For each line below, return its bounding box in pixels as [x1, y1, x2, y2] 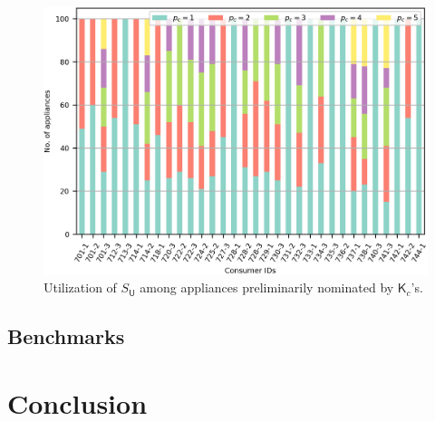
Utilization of [43, 278, 117, 297]
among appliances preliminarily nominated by [140, 278, 394, 297]
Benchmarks [7, 322, 125, 350]
